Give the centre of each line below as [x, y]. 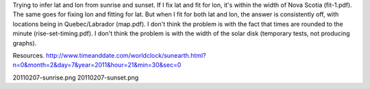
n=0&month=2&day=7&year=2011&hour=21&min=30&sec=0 [97, 65]
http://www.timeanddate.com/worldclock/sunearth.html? [126, 55]
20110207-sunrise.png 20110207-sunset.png [76, 77]
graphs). [25, 43]
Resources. [28, 55]
